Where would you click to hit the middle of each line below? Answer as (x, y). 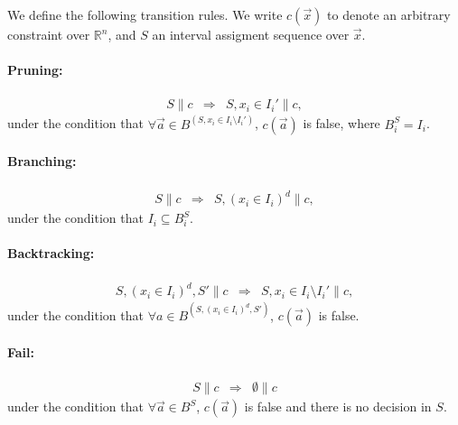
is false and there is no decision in (338, 407)
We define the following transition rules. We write (145, 14)
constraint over (49, 34)
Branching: (42, 161)
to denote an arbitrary (389, 14)
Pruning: (35, 70)
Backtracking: (51, 253)
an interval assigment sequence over (251, 34)
